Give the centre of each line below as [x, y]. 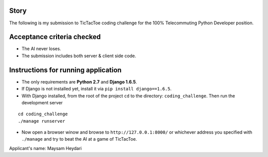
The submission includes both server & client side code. [79, 56]
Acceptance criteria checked [55, 37]
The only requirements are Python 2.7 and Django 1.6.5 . [79, 81]
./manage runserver [42, 121]
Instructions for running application [65, 70]
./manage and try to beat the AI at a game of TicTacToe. [79, 139]
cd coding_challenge [43, 114]
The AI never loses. [41, 49]
